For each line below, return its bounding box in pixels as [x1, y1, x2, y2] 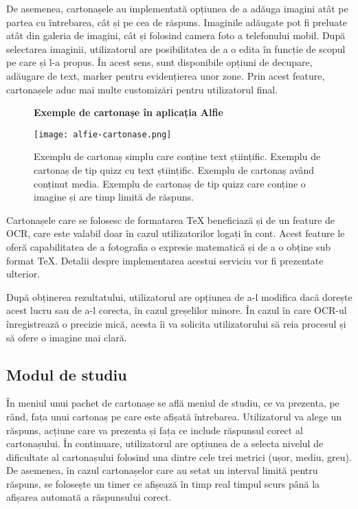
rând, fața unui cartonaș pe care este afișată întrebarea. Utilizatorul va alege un [6, 409, 342, 423]
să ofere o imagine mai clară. [6, 330, 127, 344]
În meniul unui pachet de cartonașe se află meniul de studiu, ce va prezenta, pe [6, 396, 339, 410]
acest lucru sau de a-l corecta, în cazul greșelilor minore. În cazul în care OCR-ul [6, 303, 347, 317]
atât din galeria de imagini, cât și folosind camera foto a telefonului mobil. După [6, 28, 346, 43]
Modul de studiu [6, 363, 127, 385]
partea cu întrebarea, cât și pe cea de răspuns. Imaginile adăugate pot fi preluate [6, 14, 347, 29]
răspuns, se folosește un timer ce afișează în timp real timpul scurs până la [6, 476, 320, 490]
